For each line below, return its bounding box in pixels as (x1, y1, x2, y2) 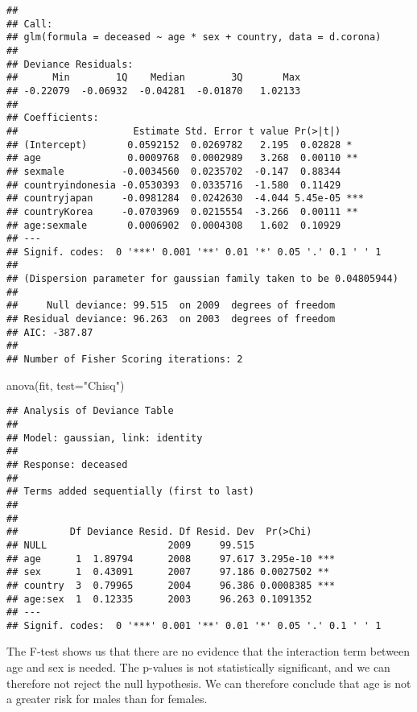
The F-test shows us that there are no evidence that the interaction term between (6, 643, 411, 660)
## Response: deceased (6, 458, 128, 470)
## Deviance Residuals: (6, 58, 134, 70)
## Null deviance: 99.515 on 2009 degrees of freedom (6, 300, 336, 312)
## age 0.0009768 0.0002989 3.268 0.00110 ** (6, 152, 358, 164)
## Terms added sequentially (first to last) (6, 486, 254, 498)
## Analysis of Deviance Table (6, 405, 174, 417)
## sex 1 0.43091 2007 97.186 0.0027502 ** (6, 566, 329, 578)
